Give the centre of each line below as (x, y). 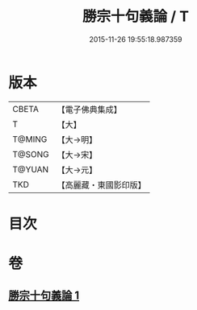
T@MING (30, 139)
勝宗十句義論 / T (136, 17)
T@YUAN (31, 169)
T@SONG (31, 154)
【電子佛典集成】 (90, 110)
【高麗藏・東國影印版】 (102, 184)
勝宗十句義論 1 (44, 296)
